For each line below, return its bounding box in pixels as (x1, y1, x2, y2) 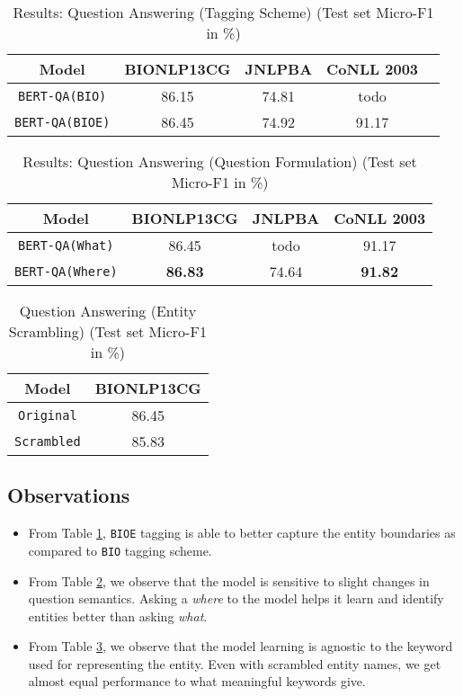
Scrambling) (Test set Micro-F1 (8, 321, 207, 342)
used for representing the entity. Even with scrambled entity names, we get (28, 654, 441, 673)
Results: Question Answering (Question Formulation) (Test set (22, 151, 417, 172)
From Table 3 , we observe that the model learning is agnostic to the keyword (28, 637, 453, 656)
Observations (7, 481, 130, 509)
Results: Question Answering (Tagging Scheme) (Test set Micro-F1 (13, 2, 434, 22)
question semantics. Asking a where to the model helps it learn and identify (28, 589, 444, 608)
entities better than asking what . (28, 606, 208, 625)
